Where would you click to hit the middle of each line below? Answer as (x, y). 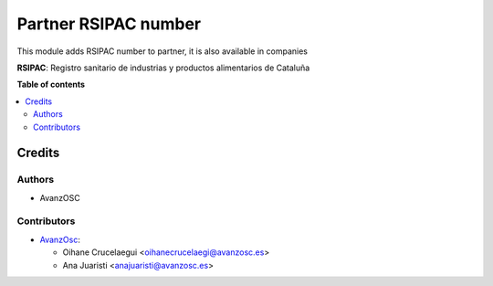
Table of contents (51, 85)
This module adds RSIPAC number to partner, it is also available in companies (163, 51)
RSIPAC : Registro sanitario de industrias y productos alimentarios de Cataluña (163, 68)
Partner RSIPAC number (109, 24)
